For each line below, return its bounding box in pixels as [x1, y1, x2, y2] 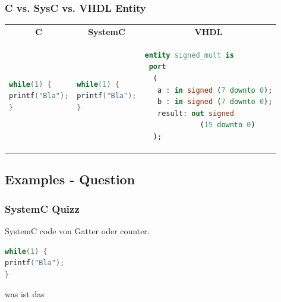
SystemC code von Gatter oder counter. [5, 225, 150, 237]
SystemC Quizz [5, 201, 80, 216]
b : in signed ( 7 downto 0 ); [157, 97, 273, 106]
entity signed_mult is [144, 51, 234, 59]
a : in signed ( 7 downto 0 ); [157, 86, 273, 95]
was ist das [5, 288, 45, 300]
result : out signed [157, 109, 234, 118]
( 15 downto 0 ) [200, 121, 255, 130]
